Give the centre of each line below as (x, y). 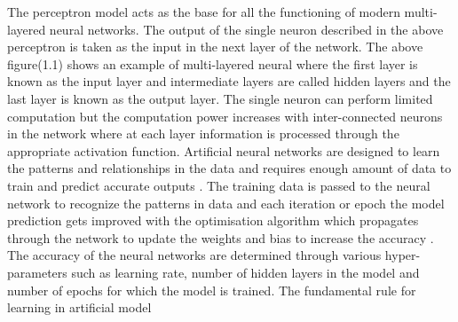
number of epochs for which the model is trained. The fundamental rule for (212, 290)
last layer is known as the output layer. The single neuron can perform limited (220, 98)
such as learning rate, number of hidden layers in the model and (245, 272)
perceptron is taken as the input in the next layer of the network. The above (215, 47)
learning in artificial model (79, 307)
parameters (37, 272)
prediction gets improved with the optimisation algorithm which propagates (213, 220)
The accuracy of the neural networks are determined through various (194, 255)
